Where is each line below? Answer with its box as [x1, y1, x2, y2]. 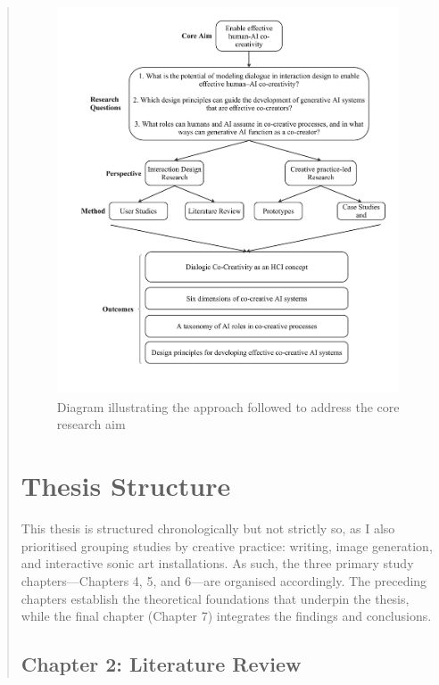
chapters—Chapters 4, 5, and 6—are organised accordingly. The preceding [21, 571, 427, 590]
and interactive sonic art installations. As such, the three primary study [21, 554, 414, 573]
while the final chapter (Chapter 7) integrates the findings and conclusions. [21, 607, 432, 625]
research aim [56, 415, 126, 433]
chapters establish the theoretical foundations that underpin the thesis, [21, 589, 410, 607]
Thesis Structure [21, 467, 231, 504]
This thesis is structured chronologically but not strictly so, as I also [21, 519, 395, 538]
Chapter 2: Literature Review [21, 650, 302, 678]
